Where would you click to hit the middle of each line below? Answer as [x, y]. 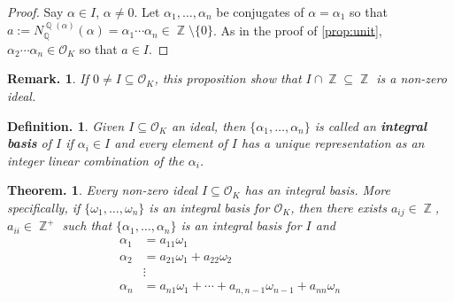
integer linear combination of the [96, 160]
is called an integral [371, 125]
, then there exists [339, 207]
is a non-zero [412, 78]
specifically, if [44, 207]
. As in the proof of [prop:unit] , [297, 30]
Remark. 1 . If [48, 78]
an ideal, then [208, 125]
